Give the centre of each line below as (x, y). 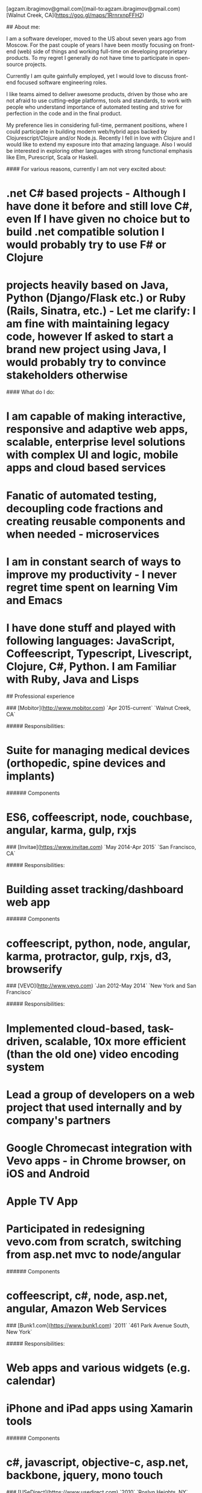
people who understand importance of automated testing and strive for (94, 107)
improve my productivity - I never (92, 574)
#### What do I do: (30, 392)
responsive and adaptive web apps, (97, 429)
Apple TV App (42, 1201)
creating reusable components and (96, 521)
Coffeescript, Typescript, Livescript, (99, 653)
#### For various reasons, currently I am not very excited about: (87, 169)
